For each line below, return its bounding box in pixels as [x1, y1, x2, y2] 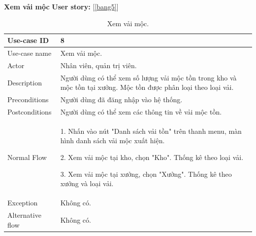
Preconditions [7, 94, 49, 105]
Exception [7, 197, 38, 208]
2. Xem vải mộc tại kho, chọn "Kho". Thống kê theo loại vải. [60, 152, 244, 162]
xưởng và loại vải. [60, 178, 114, 189]
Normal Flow [7, 152, 47, 162]
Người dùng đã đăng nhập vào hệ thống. [60, 94, 183, 105]
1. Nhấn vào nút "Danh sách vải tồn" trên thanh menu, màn [60, 125, 242, 136]
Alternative [7, 209, 41, 220]
